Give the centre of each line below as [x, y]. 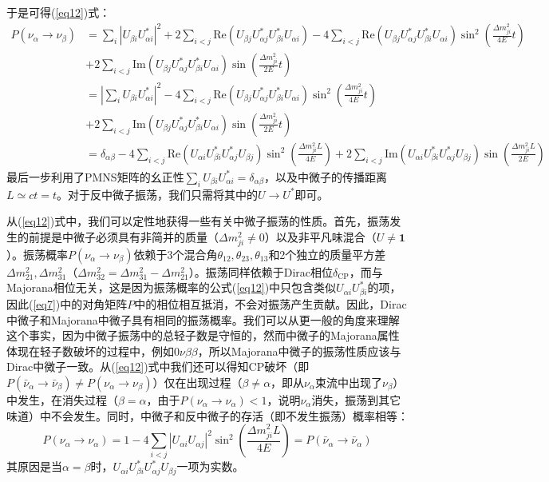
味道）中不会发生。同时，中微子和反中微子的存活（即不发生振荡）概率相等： [207, 415]
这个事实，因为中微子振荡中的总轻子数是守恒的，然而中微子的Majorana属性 [203, 335]
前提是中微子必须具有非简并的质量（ [123, 236]
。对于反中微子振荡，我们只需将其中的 [158, 194]
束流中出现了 [349, 382]
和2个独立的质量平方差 [327, 254]
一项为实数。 [210, 466]
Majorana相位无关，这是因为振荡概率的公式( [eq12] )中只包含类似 [172, 287]
